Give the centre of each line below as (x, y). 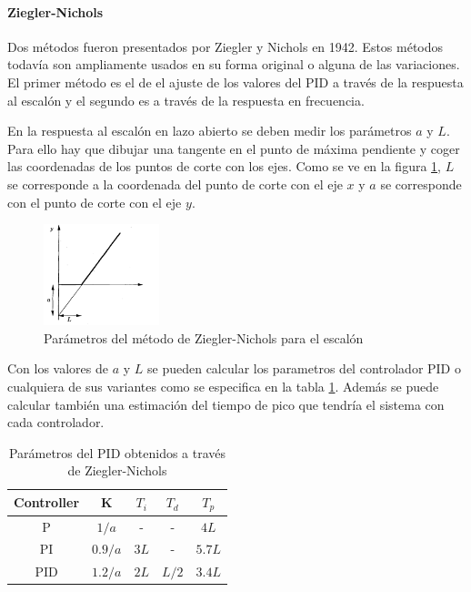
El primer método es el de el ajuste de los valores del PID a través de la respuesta (235, 82)
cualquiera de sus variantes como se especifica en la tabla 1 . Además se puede (223, 386)
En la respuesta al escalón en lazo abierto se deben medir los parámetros (210, 131)
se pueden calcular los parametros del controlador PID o (304, 368)
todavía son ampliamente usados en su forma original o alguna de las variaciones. (234, 64)
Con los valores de (58, 368)
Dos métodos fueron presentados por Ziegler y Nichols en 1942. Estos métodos (225, 46)
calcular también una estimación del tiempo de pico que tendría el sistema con (226, 404)
